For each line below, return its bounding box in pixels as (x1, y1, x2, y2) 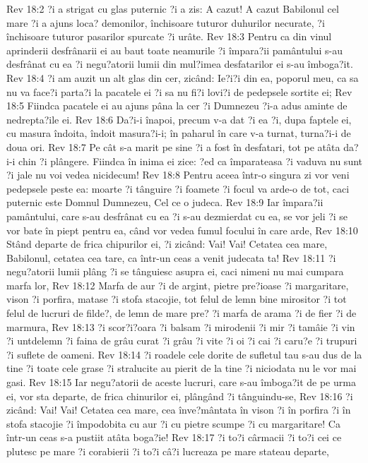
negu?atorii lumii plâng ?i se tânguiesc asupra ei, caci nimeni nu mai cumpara (6, 264, 344, 279)
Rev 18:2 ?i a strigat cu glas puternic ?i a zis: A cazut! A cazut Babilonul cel (6, 1, 339, 16)
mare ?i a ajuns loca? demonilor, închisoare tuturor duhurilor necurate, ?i (6, 15, 325, 30)
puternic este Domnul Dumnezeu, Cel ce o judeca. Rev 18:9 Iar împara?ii (6, 195, 324, 210)
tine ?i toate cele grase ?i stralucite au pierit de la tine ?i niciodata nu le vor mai (6, 361, 357, 375)
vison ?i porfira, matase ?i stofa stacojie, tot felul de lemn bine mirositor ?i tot (6, 291, 347, 306)
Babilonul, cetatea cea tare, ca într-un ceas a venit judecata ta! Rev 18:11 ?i (6, 250, 336, 265)
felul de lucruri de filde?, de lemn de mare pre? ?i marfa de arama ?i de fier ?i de (6, 306, 357, 320)
